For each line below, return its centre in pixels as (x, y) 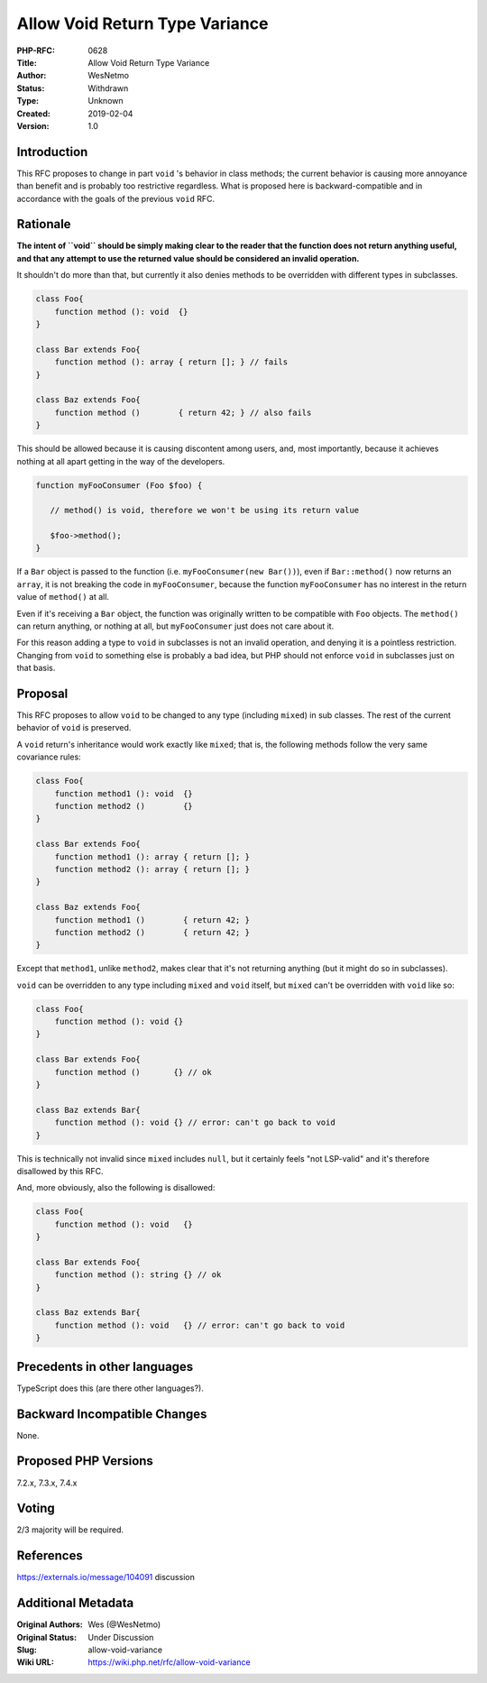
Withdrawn (108, 88)
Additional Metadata (75, 1603)
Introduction (52, 152)
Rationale (44, 224)
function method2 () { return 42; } (152, 932)
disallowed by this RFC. (60, 1171)
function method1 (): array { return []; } (152, 856)
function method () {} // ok (133, 1072)
